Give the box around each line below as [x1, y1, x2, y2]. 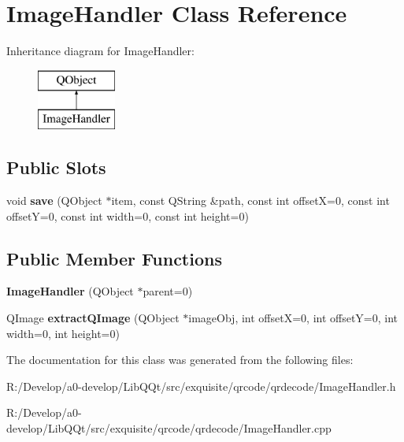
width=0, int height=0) [6, 325, 120, 341]
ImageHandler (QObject [6, 283, 134, 299]
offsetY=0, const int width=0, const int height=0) [6, 207, 249, 224]
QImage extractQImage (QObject [6, 310, 180, 326]
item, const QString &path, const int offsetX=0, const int [111, 192, 390, 209]
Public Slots [6, 155, 106, 180]
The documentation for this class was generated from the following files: [6, 351, 354, 368]
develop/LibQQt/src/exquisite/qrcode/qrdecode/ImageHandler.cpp [6, 420, 332, 436]
